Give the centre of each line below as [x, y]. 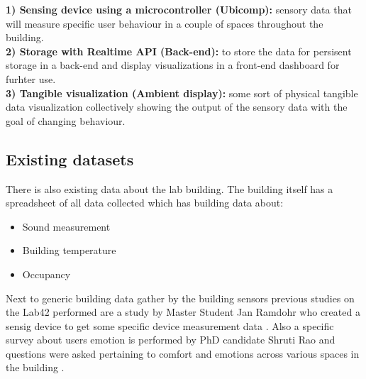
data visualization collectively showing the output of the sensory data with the [177, 107]
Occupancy [46, 274]
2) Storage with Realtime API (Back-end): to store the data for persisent [179, 51]
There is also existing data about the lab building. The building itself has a [170, 188]
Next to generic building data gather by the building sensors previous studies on [180, 298]
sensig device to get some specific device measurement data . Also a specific [170, 325]
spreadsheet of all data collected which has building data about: [145, 203]
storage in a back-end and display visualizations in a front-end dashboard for [173, 65]
